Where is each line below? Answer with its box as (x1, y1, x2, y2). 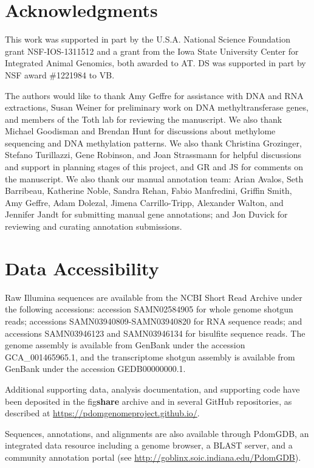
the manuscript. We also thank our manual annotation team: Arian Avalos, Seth (5, 172, 304, 185)
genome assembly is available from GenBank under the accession (5, 339, 245, 351)
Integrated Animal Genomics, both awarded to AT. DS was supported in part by (5, 57, 306, 69)
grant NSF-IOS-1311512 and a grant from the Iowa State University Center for (5, 44, 299, 57)
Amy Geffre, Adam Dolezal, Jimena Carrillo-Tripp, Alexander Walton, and (5, 196, 284, 208)
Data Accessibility (5, 255, 159, 280)
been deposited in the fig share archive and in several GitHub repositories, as (5, 394, 292, 407)
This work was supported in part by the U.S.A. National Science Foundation (5, 33, 290, 46)
